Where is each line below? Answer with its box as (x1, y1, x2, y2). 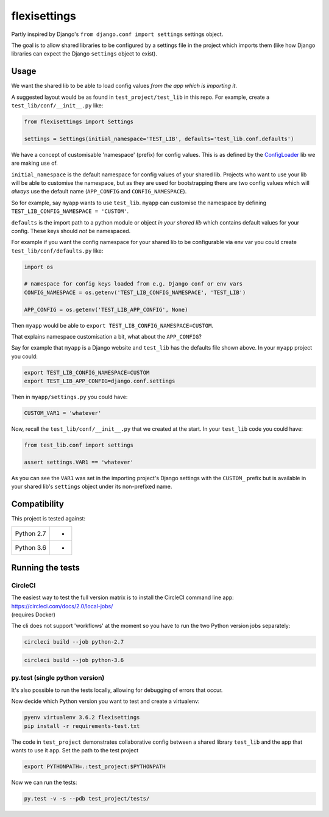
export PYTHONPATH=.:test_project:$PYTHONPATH (24, 763, 166, 770)
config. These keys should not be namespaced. (11, 227, 131, 234)
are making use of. (11, 159, 58, 167)
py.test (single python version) (11, 674, 105, 682)
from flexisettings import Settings (24, 118, 134, 125)
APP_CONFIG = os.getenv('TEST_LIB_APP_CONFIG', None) (24, 306, 188, 313)
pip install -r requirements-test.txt (24, 722, 140, 729)
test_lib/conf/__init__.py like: (11, 102, 104, 109)
